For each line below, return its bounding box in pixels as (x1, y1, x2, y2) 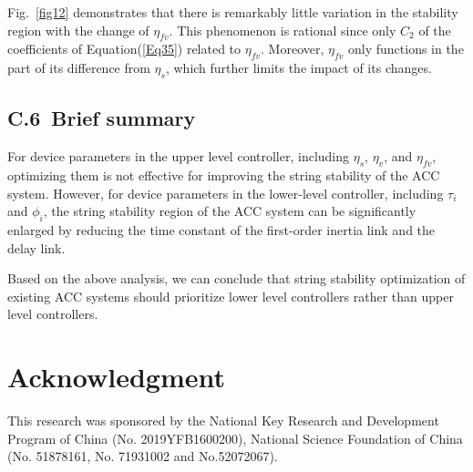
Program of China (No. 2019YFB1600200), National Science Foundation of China (7, 428, 463, 447)
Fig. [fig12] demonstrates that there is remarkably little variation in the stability (7, 3, 458, 21)
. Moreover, (261, 39, 324, 58)
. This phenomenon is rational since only (169, 20, 396, 39)
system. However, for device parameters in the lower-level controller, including (7, 183, 444, 202)
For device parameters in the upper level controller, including (7, 147, 350, 166)
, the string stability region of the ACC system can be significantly (43, 201, 416, 221)
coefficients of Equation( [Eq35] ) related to (7, 39, 242, 58)
